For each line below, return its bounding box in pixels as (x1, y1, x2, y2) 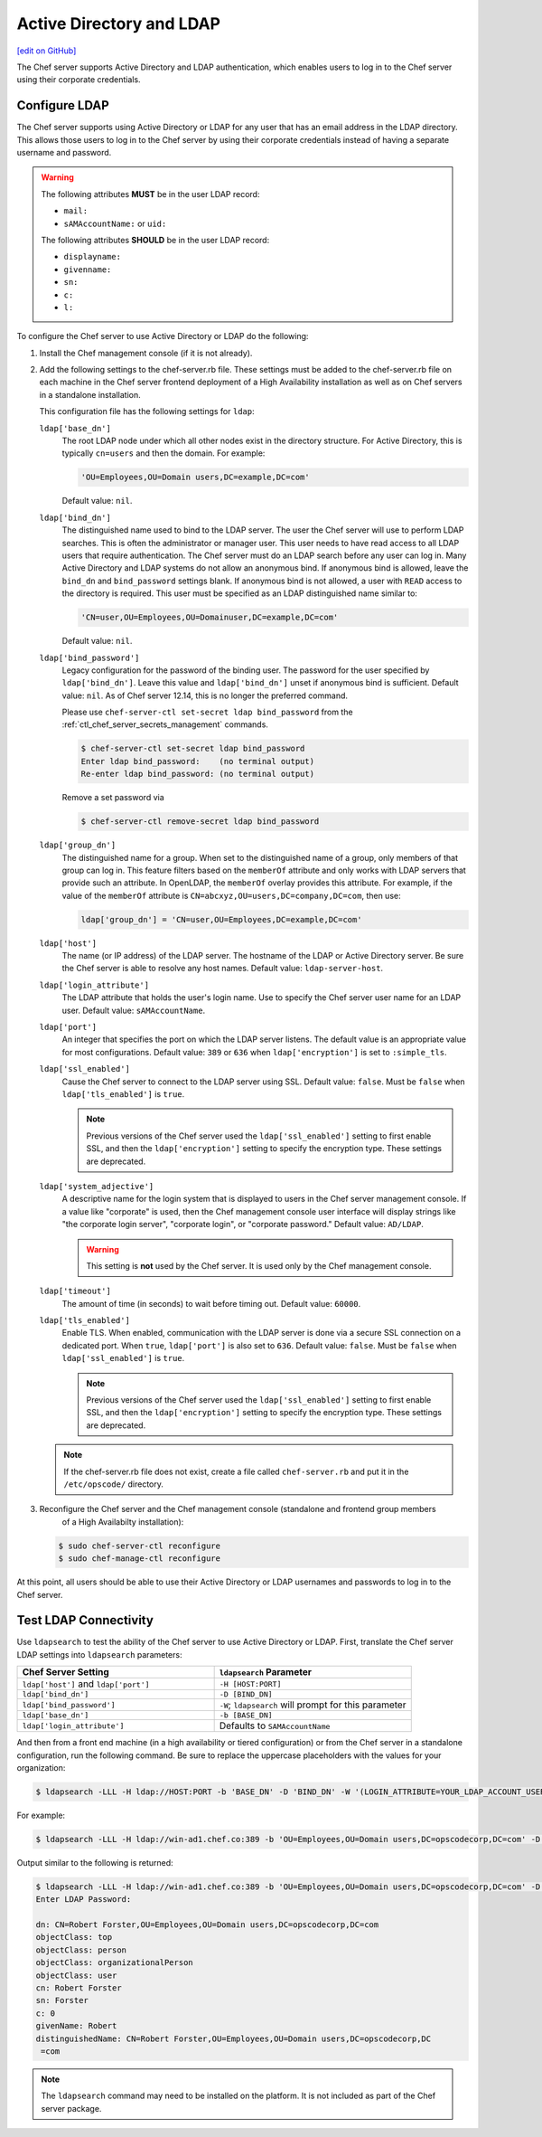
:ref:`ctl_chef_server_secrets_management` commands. (61, 719, 268, 730)
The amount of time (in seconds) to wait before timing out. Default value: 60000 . (61, 1298, 361, 1309)
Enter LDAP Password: (35, 1895, 132, 1905)
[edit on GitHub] (16, 45, 77, 56)
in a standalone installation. (39, 389, 142, 400)
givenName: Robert (35, 2021, 117, 2031)
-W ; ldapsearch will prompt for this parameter (219, 1698, 406, 1711)
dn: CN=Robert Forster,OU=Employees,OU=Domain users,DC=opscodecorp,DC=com (35, 1920, 379, 1930)
